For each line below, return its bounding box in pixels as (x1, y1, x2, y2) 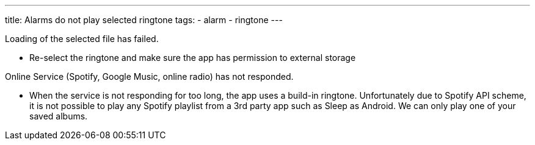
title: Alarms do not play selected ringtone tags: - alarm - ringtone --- (5, 15, 283, 25)
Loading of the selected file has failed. (5, 34, 159, 44)
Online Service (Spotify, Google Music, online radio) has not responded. (5, 71, 294, 82)
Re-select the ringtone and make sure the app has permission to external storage (29, 52, 356, 63)
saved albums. (29, 111, 88, 121)
